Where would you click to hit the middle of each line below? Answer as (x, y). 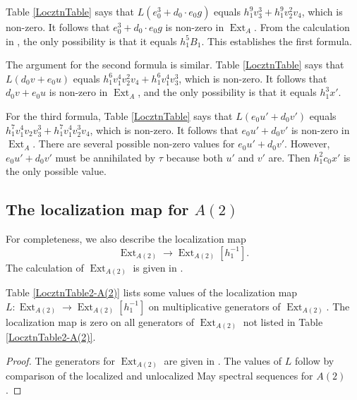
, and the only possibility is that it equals (227, 92)
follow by (314, 360)
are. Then (289, 157)
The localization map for (97, 209)
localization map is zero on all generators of (100, 321)
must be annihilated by (105, 157)
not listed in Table (283, 321)
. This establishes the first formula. (277, 41)
